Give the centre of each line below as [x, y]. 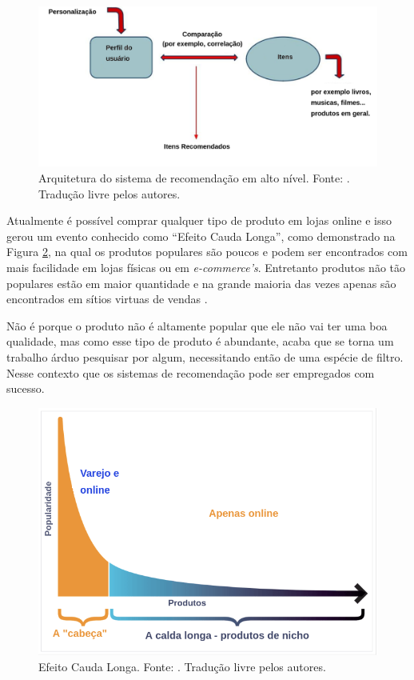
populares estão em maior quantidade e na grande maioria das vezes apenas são [201, 283]
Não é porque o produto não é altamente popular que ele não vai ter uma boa [197, 325]
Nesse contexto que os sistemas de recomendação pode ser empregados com [191, 372]
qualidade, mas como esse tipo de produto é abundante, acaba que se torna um [200, 341]
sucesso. [26, 388]
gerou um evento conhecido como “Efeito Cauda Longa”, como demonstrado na [201, 236]
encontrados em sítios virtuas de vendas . [107, 299]
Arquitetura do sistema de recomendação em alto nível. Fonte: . [194, 178]
